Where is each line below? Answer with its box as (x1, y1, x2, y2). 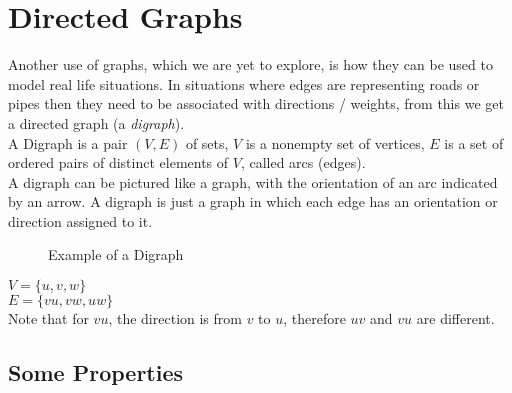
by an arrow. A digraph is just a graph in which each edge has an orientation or (8, 191, 498, 212)
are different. (416, 308, 495, 329)
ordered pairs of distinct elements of (8, 152, 229, 173)
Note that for (8, 308, 89, 329)
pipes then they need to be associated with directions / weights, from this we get (8, 93, 504, 114)
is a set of (444, 132, 504, 153)
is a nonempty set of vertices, (245, 132, 425, 153)
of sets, (185, 132, 229, 153)
